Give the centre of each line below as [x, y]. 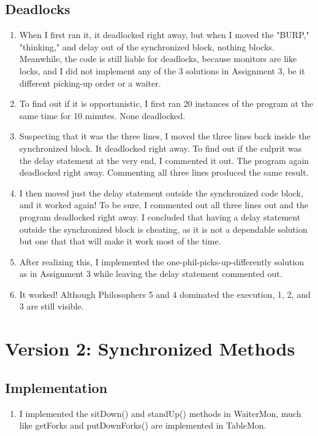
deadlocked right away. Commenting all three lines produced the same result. [164, 172]
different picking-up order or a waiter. [90, 83]
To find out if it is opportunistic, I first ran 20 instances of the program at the [166, 103]
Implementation [56, 387]
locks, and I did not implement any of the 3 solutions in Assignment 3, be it [162, 70]
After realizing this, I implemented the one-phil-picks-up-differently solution [162, 261]
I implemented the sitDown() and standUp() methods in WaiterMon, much [160, 413]
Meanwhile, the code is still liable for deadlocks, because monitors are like [158, 59]
